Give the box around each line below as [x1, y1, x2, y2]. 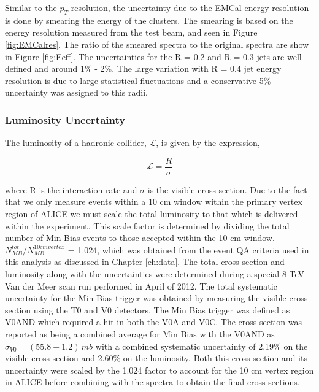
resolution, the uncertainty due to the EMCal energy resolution [71, 1, 309, 13]
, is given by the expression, [156, 136, 260, 149]
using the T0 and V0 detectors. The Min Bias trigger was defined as [33, 303, 290, 316]
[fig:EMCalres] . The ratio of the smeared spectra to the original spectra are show [5, 37, 309, 50]
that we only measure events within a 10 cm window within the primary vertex [5, 195, 302, 208]
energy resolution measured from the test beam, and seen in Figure [5, 26, 258, 39]
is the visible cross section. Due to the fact [147, 183, 307, 196]
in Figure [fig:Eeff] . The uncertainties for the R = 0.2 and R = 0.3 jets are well [5, 50, 302, 63]
